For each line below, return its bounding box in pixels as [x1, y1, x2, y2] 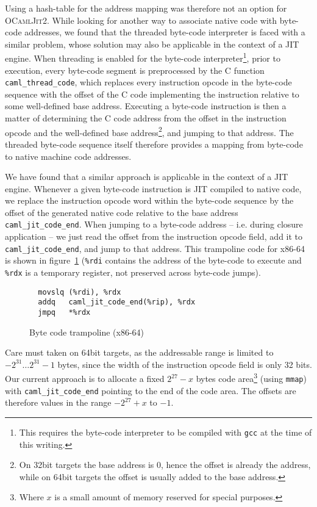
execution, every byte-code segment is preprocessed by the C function [5, 63, 265, 76]
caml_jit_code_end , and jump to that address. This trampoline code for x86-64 [5, 242, 305, 254]
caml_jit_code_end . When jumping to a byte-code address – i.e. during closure [5, 218, 303, 231]
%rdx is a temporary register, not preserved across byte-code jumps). [5, 266, 261, 279]
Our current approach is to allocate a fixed [5, 372, 165, 385]
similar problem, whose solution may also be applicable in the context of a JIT [5, 37, 299, 50]
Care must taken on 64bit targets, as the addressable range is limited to [5, 346, 274, 359]
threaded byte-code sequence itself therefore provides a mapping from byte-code [5, 137, 303, 150]
